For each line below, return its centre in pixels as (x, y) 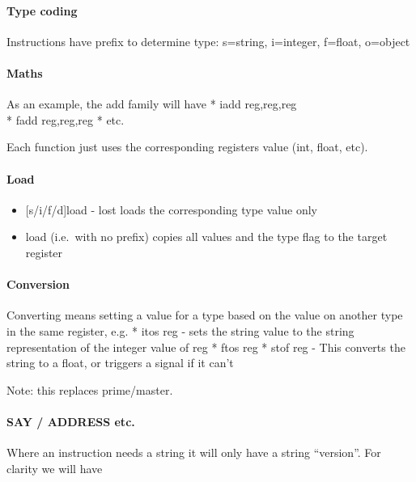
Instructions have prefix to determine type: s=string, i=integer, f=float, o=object (208, 41)
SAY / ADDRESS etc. (71, 421)
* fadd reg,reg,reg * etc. (66, 119)
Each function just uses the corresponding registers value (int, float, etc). (187, 147)
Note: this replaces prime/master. (90, 389)
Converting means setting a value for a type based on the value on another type (205, 315)
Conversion (38, 284)
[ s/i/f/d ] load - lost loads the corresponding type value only (171, 209)
